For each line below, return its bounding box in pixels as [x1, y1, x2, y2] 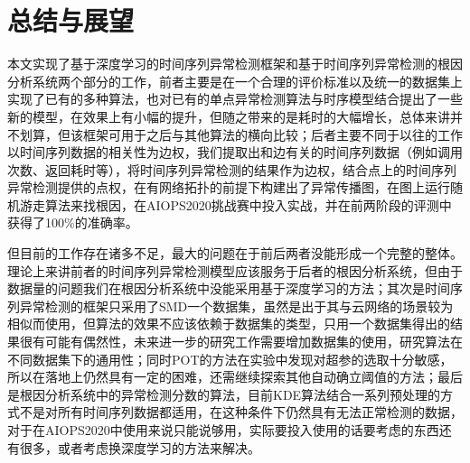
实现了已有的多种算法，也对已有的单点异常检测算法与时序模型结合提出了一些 [7, 89, 463, 108]
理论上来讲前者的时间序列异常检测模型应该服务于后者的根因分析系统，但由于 [7, 261, 463, 280]
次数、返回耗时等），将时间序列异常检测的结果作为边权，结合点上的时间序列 [7, 160, 456, 179]
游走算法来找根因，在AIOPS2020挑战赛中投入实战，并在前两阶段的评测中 [19, 195, 452, 214]
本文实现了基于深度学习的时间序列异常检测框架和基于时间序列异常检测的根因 [7, 54, 463, 73]
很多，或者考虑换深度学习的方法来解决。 [19, 438, 260, 457]
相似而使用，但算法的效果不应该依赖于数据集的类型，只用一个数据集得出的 [7, 314, 450, 333]
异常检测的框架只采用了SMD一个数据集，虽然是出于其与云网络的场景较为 [19, 296, 454, 315]
